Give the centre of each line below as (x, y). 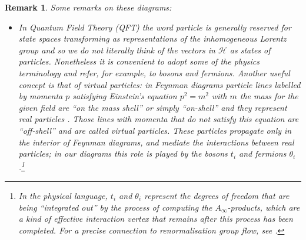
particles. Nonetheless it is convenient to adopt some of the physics (139, 61)
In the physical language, (63, 195)
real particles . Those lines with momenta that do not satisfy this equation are (159, 119)
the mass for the (269, 96)
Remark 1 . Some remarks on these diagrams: (88, 7)
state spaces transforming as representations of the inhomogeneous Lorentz (152, 38)
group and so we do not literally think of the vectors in (117, 50)
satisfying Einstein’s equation (125, 96)
